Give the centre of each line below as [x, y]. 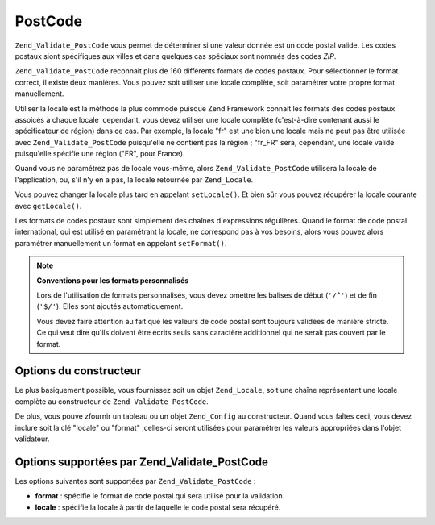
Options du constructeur [78, 371]
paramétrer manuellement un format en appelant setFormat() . [121, 243]
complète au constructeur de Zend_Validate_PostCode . [112, 401]
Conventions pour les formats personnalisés [113, 280]
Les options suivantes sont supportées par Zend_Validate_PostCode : [135, 481]
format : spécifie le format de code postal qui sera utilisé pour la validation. [160, 496]
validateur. [32, 439]
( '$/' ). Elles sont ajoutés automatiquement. [110, 306]
